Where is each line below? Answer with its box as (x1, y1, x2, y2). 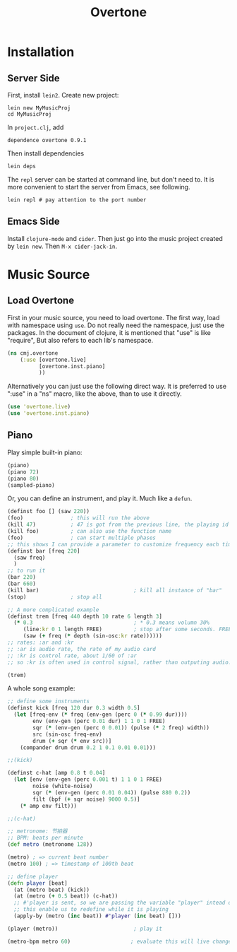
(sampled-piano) (7, 481, 55, 488)
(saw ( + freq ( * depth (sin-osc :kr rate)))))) (23, 633, 162, 640)
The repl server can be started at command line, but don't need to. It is (7, 175, 215, 184)
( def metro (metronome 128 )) (7, 841, 93, 848)
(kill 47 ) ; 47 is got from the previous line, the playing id (7, 521, 229, 529)
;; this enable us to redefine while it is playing (13, 906, 169, 913)
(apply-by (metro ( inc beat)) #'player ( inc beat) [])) (13, 912, 181, 919)
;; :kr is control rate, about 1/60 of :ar (7, 652, 138, 659)
